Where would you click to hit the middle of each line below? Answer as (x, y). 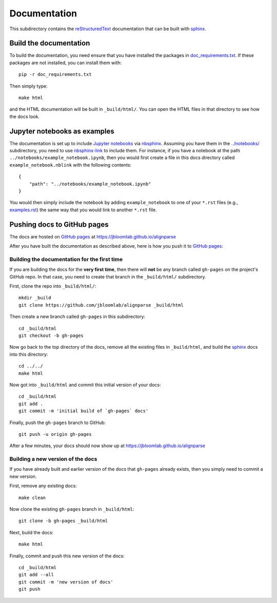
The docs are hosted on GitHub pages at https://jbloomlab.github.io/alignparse (93, 236)
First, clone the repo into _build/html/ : (53, 286)
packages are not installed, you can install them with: (66, 63)
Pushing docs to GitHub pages (59, 224)
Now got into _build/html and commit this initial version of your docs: (85, 385)
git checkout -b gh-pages (51, 336)
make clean (32, 498)
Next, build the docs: (32, 532)
